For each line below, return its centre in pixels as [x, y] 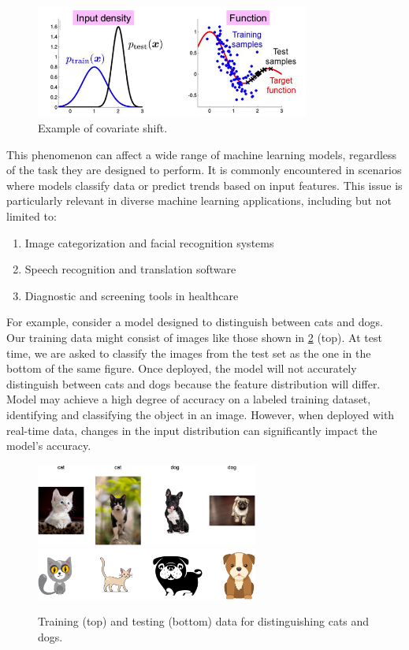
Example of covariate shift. [103, 128]
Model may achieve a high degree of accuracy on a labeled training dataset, [189, 399]
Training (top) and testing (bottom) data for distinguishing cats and [204, 621]
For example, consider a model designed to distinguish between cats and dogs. [195, 322]
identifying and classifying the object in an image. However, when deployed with [201, 414]
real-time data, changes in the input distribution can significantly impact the [192, 430]
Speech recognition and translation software [130, 269]
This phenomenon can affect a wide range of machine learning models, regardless [202, 154]
